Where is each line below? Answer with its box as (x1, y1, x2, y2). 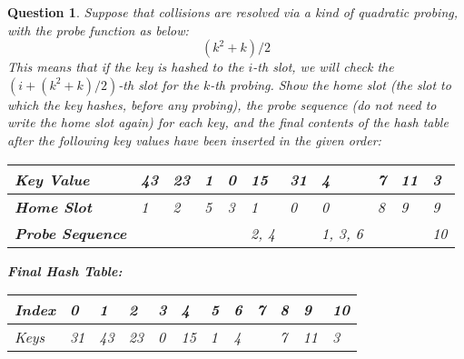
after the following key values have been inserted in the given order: (7, 130, 381, 149)
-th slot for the (118, 75, 199, 94)
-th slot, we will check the (252, 57, 394, 76)
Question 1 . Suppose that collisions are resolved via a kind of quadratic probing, (7, 3, 459, 21)
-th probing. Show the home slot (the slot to (210, 75, 451, 94)
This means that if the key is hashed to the (7, 57, 244, 76)
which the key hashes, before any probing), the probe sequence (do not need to (7, 95, 437, 114)
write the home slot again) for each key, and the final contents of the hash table (7, 113, 449, 132)
